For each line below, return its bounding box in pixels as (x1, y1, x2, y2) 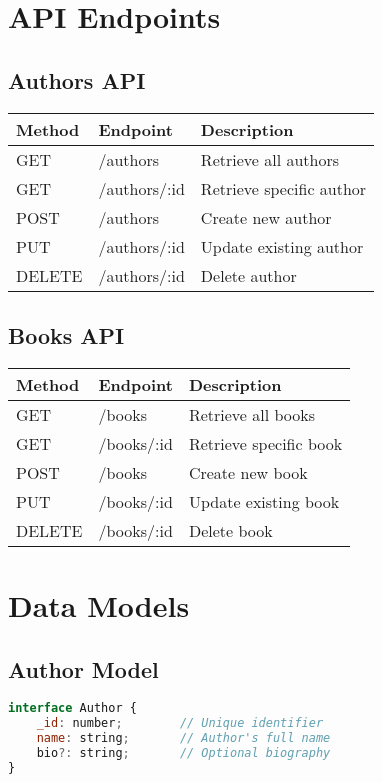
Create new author (200, 205, 332, 229)
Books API (8, 319, 125, 350)
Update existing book (188, 489, 340, 513)
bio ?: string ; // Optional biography (36, 745, 331, 760)
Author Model (8, 653, 159, 684)
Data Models (8, 584, 190, 625)
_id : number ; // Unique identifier (36, 716, 324, 731)
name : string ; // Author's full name (36, 731, 331, 746)
